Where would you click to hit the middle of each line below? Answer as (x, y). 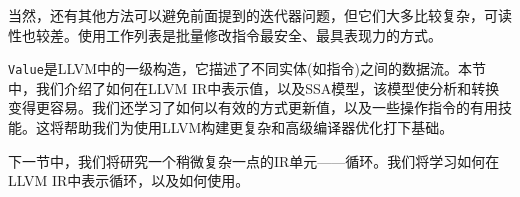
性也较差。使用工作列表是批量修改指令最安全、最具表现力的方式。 (225, 34)
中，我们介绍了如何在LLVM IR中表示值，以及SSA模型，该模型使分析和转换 (254, 87)
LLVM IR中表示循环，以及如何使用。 (129, 180)
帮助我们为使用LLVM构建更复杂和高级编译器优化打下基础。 (258, 127)
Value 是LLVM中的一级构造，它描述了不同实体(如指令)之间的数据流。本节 (247, 68)
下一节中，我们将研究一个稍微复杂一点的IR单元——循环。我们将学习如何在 (254, 160)
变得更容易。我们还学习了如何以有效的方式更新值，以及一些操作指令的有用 (253, 107)
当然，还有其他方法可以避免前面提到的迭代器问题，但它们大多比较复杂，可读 (260, 15)
